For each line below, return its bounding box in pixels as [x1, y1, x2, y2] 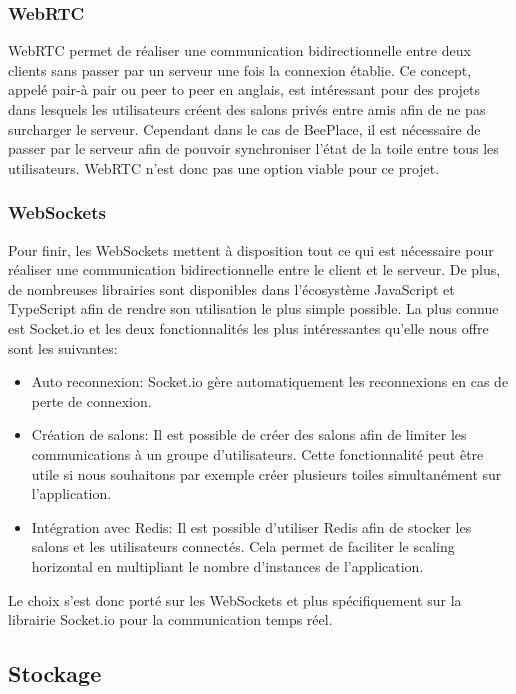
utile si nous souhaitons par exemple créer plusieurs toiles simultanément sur [31, 463, 502, 484]
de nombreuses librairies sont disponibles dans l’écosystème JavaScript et [8, 278, 455, 299]
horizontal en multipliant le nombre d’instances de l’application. [31, 555, 424, 576]
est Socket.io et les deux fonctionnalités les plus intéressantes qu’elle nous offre [8, 317, 489, 338]
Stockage [8, 658, 102, 689]
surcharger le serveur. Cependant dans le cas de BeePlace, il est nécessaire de [8, 118, 481, 139]
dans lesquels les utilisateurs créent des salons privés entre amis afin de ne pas [8, 99, 486, 119]
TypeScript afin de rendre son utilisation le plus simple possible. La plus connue [8, 298, 499, 319]
